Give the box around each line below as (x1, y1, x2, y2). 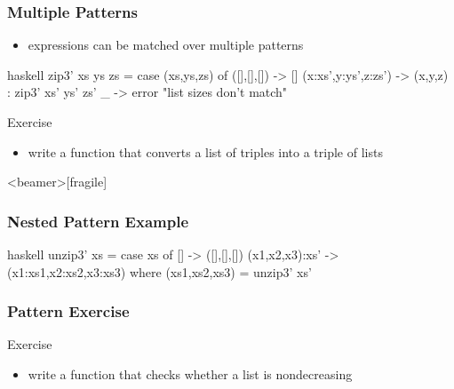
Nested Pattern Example (7, 210, 189, 232)
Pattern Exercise (7, 300, 130, 322)
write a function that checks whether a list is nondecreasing (28, 365, 353, 383)
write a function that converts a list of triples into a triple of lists (28, 142, 383, 161)
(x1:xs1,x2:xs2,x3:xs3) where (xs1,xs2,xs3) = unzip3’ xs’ (7, 262, 312, 281)
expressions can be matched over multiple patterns (28, 36, 304, 54)
